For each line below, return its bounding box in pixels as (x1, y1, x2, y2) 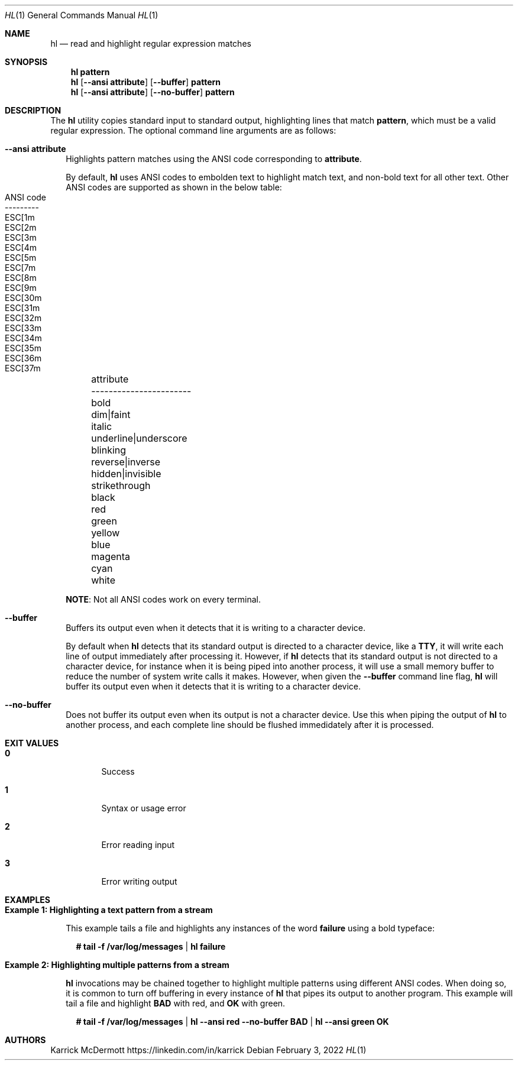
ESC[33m (5, 323, 42, 333)
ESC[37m (5, 363, 41, 373)
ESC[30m (5, 293, 42, 303)
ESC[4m (5, 242, 37, 253)
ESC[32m (5, 313, 42, 323)
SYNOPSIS (5, 57, 48, 67)
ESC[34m (5, 333, 42, 343)
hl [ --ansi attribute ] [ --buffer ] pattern (70, 77, 221, 87)
